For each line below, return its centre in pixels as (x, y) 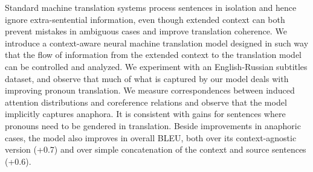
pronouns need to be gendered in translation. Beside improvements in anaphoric (153, 125)
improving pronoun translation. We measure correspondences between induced (150, 90)
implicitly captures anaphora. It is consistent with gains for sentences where (145, 114)
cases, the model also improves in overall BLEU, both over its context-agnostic (151, 137)
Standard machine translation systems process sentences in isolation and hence (151, 7)
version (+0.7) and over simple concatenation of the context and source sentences (156, 149)
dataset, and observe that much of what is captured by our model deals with (147, 78)
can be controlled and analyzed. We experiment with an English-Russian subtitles (156, 66)
